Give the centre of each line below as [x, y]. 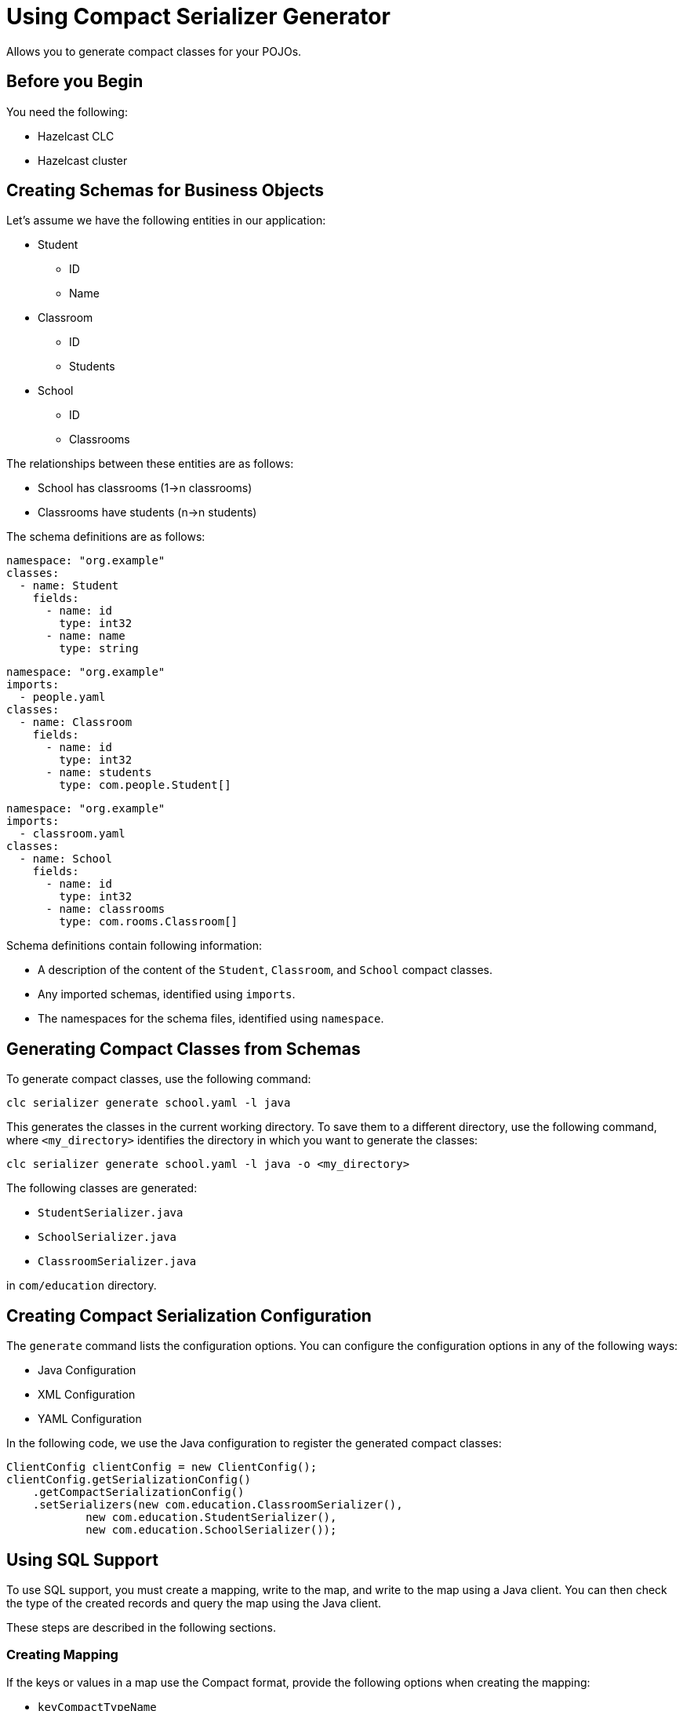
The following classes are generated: [102, 1188]
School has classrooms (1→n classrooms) [145, 488]
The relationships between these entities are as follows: [150, 464]
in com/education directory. [82, 1286]
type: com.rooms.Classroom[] [149, 922]
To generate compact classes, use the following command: [159, 1079]
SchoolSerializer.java [107, 1237]
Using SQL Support [82, 1560]
